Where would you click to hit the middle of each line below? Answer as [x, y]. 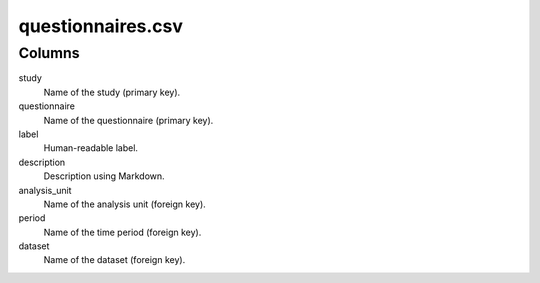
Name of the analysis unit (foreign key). [125, 204]
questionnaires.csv [101, 26]
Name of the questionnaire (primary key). [128, 120]
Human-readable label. [91, 148]
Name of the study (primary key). [112, 92]
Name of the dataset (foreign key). [114, 260]
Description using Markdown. [104, 176]
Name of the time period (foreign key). [122, 232]
